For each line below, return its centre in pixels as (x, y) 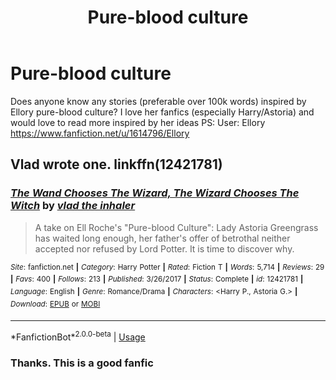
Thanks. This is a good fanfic (82, 363)
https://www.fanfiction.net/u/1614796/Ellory (100, 133)
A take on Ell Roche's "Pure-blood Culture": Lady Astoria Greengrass (176, 227)
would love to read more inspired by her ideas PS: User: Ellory (138, 122)
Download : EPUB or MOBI (55, 304)
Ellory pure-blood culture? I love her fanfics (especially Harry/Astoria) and (162, 112)
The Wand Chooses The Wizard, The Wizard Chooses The (155, 193)
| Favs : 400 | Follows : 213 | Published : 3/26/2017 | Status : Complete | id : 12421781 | (157, 279)
